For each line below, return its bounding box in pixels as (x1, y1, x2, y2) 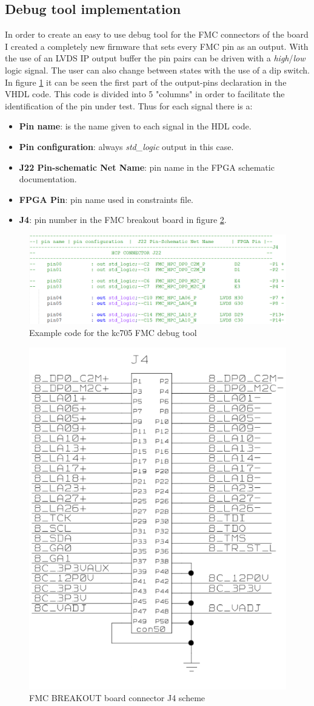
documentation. (19, 173, 77, 185)
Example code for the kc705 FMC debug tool (29, 326, 197, 338)
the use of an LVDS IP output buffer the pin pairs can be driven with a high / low (5, 52, 306, 64)
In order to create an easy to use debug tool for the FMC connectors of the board (5, 28, 309, 41)
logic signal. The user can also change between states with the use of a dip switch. (5, 63, 310, 76)
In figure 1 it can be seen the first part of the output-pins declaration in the (5, 75, 287, 88)
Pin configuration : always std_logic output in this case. (19, 140, 234, 153)
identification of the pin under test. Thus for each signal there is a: (5, 99, 253, 112)
